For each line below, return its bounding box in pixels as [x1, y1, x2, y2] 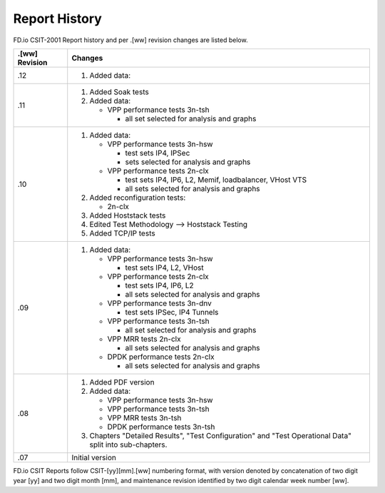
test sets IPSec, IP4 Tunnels [125, 307, 219, 317]
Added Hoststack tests [89, 210, 166, 220]
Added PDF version [89, 377, 155, 387]
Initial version [71, 452, 117, 462]
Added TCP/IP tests [89, 228, 156, 238]
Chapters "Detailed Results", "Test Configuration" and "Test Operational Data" [89, 430, 352, 440]
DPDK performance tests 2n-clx [107, 352, 215, 362]
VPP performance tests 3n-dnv [107, 298, 212, 308]
